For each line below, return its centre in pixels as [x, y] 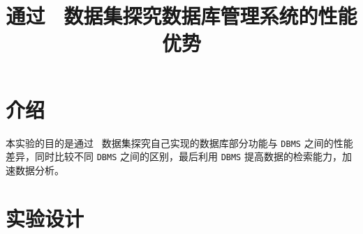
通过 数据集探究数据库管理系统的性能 [181, 16]
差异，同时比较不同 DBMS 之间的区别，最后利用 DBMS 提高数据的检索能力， [174, 156]
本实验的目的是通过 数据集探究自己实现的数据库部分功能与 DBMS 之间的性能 [179, 142]
